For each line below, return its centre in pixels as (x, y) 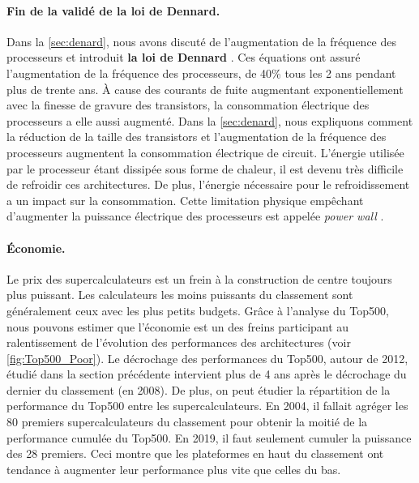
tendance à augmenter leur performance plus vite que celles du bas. (174, 469)
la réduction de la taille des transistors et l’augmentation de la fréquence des (197, 137)
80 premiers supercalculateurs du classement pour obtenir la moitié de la (187, 422)
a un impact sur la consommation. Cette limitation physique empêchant (185, 200)
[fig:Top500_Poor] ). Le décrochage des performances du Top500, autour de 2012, (207, 358)
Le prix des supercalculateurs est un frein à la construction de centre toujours (199, 278)
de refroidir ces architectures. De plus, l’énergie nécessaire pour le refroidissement (208, 184)
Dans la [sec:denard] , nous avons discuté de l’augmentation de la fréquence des (202, 41)
